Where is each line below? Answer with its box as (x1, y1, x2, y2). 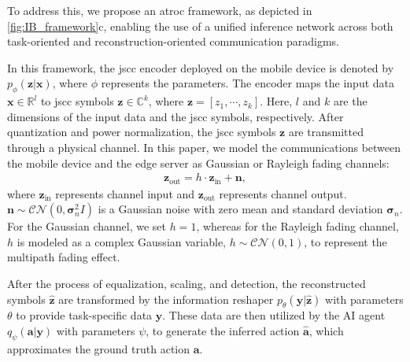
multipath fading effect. (7, 249, 120, 265)
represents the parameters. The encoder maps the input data (101, 75, 395, 91)
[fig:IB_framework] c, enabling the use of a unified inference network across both (7, 17, 393, 34)
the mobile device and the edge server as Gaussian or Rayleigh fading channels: (7, 154, 390, 171)
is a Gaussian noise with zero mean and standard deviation (98, 201, 383, 217)
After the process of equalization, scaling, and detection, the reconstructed (7, 275, 366, 291)
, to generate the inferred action (146, 322, 300, 338)
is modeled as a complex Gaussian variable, (17, 233, 226, 249)
